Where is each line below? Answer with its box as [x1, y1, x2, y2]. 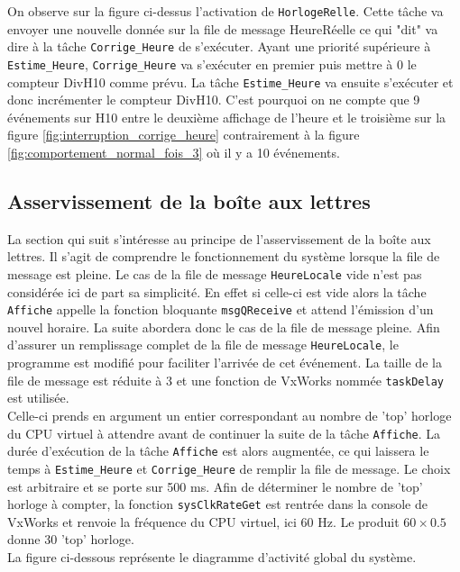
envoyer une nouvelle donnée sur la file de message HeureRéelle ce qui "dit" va [7, 19, 438, 38]
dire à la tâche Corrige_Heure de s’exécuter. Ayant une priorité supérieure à [7, 37, 431, 56]
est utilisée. [7, 388, 69, 407]
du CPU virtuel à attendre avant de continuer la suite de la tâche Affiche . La [7, 423, 441, 442]
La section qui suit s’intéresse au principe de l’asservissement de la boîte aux [7, 229, 431, 248]
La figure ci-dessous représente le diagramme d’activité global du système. [7, 547, 417, 566]
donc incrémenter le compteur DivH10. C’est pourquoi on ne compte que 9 [7, 90, 420, 109]
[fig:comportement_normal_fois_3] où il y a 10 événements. [7, 143, 340, 161]
